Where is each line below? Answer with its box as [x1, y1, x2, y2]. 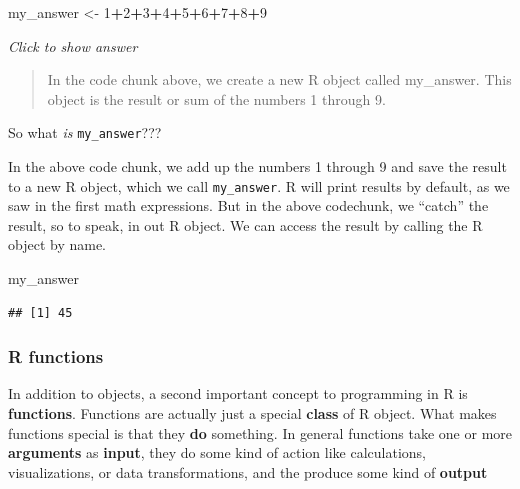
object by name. [8, 234, 106, 255]
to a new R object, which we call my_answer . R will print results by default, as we [8, 175, 510, 196]
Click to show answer [8, 35, 138, 56]
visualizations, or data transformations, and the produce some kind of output [8, 461, 488, 482]
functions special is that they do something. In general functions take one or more [8, 422, 513, 443]
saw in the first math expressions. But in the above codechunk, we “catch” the [8, 195, 489, 216]
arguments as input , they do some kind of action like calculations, [8, 442, 426, 463]
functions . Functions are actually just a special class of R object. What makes [8, 403, 497, 424]
